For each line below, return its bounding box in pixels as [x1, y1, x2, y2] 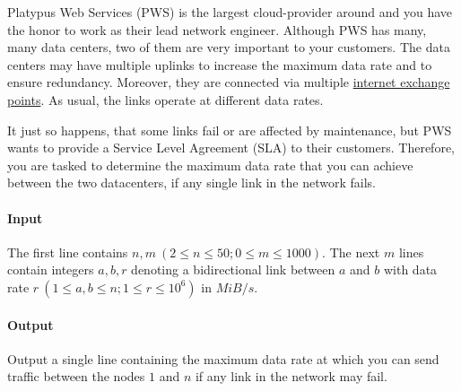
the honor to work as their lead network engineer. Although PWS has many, [7, 20, 427, 39]
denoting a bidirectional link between [131, 260, 335, 279]
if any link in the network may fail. [195, 367, 387, 386]
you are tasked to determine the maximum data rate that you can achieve [7, 155, 413, 174]
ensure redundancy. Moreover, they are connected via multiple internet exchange [7, 73, 450, 91]
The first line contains [7, 242, 128, 261]
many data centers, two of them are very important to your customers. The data [7, 38, 450, 56]
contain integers [7, 260, 94, 279]
